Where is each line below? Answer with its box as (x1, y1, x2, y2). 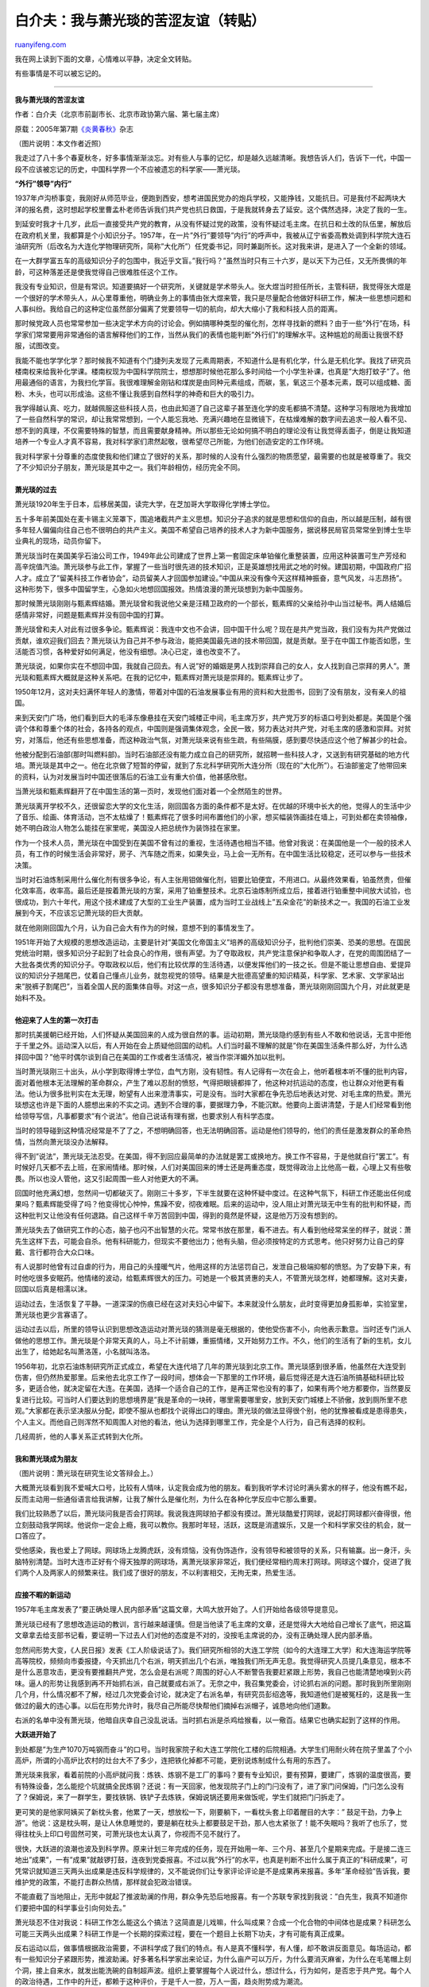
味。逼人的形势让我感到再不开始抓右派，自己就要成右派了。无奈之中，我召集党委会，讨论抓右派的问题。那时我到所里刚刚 (14, 1678, 412, 1688)
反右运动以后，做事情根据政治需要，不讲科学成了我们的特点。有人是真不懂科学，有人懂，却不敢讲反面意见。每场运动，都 (14, 1943, 412, 1953)
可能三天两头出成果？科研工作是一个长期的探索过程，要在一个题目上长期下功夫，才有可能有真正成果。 (14, 1928, 349, 1939)
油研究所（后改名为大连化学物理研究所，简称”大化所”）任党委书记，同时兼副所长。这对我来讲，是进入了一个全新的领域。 (14, 242, 411, 251)
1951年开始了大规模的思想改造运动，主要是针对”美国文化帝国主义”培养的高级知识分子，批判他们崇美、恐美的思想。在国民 (14, 937, 411, 947)
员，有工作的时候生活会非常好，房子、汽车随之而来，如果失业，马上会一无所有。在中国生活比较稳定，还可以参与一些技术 (14, 849, 412, 858)
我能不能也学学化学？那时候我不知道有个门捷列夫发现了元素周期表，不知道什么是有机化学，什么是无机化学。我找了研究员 (14, 355, 412, 365)
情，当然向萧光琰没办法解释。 (14, 1137, 113, 1146)
